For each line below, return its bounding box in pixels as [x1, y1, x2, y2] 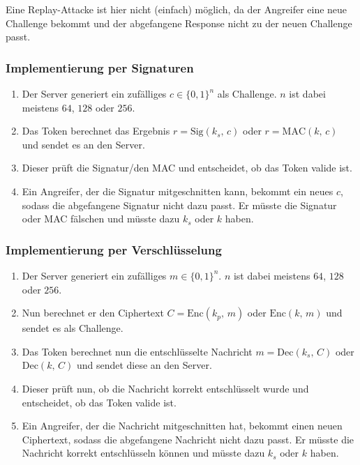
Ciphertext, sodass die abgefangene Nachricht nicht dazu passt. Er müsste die [22, 432, 354, 446]
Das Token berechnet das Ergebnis [22, 123, 170, 138]
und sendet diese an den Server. [76, 358, 212, 372]
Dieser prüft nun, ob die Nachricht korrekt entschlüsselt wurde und [22, 381, 309, 395]
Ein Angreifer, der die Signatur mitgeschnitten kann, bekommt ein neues [22, 183, 333, 198]
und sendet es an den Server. [22, 137, 145, 151]
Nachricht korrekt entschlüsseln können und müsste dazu [22, 445, 265, 460]
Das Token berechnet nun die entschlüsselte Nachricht [22, 344, 253, 358]
